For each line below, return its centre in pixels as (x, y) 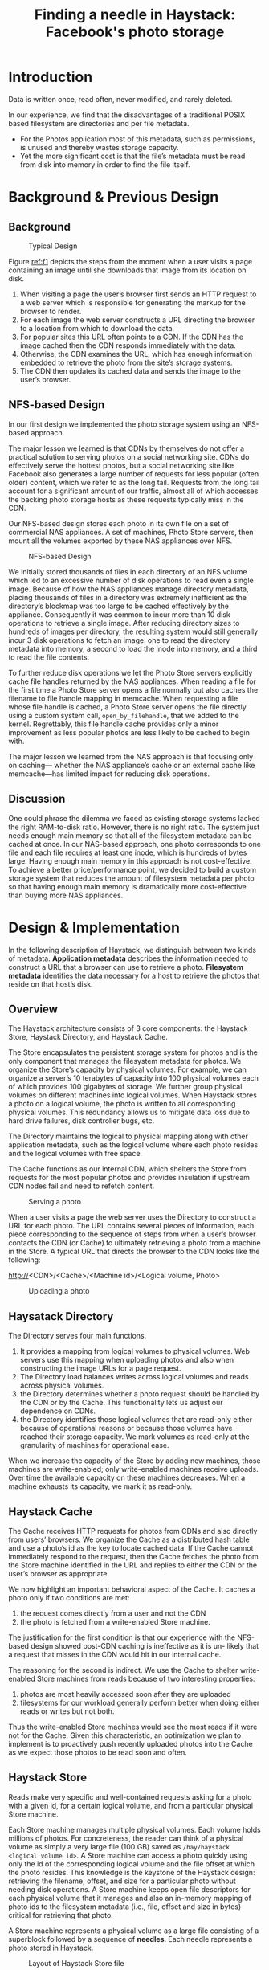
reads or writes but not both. (67, 1711)
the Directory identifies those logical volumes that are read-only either (136, 1420)
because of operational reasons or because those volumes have (126, 1428)
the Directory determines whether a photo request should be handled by (140, 1394)
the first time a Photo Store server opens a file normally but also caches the (133, 689)
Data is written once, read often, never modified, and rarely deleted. (120, 99)
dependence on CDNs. (58, 1411)
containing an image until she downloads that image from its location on (127, 270)
